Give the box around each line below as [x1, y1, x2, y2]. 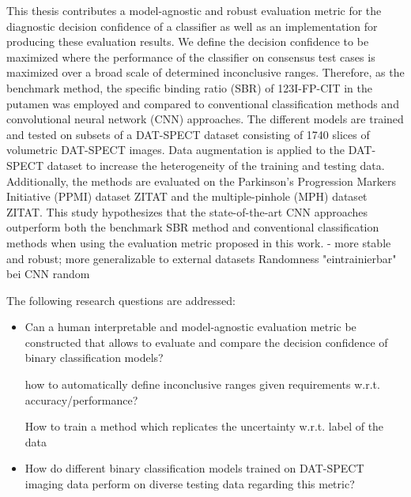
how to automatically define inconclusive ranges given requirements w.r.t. [25, 376, 380, 393]
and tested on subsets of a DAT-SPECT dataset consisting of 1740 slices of [6, 126, 370, 142]
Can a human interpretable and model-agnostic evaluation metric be [25, 318, 356, 335]
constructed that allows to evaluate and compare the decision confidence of [25, 333, 388, 350]
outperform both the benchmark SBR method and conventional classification [6, 219, 379, 235]
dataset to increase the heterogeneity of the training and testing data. [47, 156, 385, 173]
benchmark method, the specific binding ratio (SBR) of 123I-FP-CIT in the [6, 79, 372, 96]
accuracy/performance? [25, 391, 138, 408]
